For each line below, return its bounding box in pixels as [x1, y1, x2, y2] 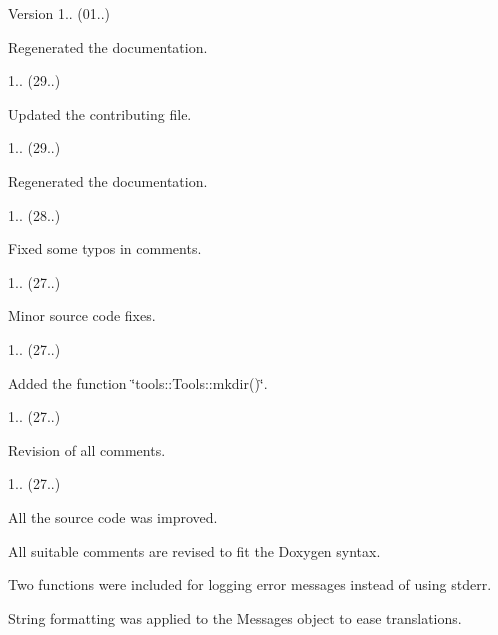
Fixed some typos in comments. [8, 238, 202, 259]
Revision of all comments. [8, 439, 166, 460]
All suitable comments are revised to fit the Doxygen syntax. [8, 540, 381, 561]
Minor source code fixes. [8, 305, 156, 326]
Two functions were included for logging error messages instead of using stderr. [8, 574, 492, 595]
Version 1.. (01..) [8, 3, 111, 23]
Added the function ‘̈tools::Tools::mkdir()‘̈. [8, 372, 268, 393]
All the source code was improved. [8, 506, 218, 527]
